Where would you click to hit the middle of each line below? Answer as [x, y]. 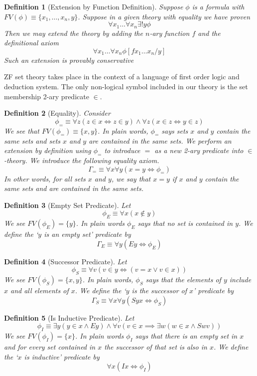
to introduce [122, 150]
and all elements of [40, 290]
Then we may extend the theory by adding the [73, 33]
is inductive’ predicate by [62, 356]
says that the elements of [183, 280]
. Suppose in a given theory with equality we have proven [164, 16]
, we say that [131, 178]
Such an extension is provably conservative [69, 60]
